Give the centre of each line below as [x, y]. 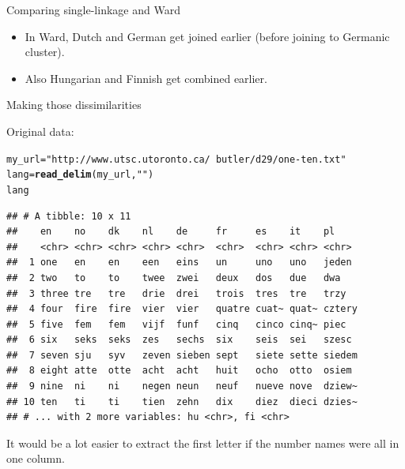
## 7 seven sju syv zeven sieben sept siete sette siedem [182, 355]
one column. [36, 458]
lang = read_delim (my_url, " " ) [80, 175]
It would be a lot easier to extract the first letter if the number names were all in [203, 443]
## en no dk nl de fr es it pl [171, 232]
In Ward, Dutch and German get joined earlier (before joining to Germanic [207, 36]
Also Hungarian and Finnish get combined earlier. [146, 78]
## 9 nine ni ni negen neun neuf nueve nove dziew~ [182, 386]
